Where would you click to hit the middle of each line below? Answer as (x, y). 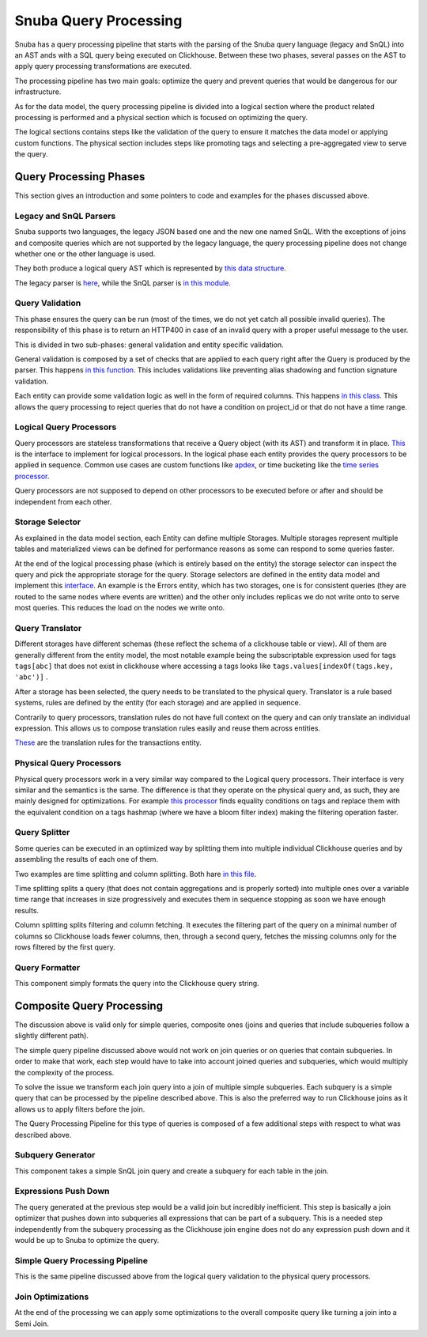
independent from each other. (63, 501)
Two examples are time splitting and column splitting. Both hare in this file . (136, 874)
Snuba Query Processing (98, 21)
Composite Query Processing (89, 1005)
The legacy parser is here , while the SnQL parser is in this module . (123, 283)
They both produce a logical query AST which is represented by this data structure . (150, 268)
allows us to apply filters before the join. (80, 1109)
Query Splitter (42, 833)
